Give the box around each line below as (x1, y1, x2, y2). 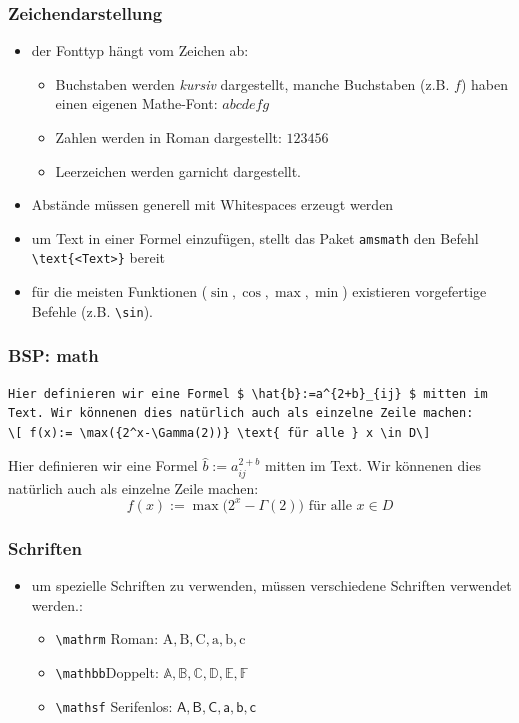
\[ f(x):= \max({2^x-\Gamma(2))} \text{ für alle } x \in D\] (8, 425, 431, 440)
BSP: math (8, 343, 99, 368)
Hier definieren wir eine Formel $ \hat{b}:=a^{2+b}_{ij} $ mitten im (8, 386, 488, 401)
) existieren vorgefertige (342, 281, 487, 302)
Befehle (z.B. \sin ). (31, 300, 153, 321)
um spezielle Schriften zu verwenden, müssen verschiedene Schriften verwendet (31, 575, 512, 596)
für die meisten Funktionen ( (31, 281, 208, 302)
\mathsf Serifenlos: (55, 695, 173, 716)
